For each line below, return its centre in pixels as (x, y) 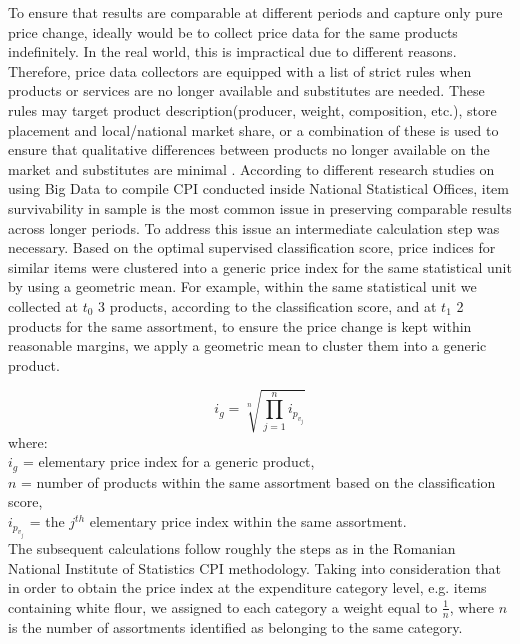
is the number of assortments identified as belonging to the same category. (235, 626)
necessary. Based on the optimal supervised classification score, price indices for (252, 247)
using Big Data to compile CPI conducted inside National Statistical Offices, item (258, 188)
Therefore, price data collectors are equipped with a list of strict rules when (240, 70)
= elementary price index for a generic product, (168, 461)
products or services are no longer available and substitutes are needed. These (246, 90)
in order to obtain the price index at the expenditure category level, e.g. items (247, 587)
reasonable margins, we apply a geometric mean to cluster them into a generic (247, 345)
